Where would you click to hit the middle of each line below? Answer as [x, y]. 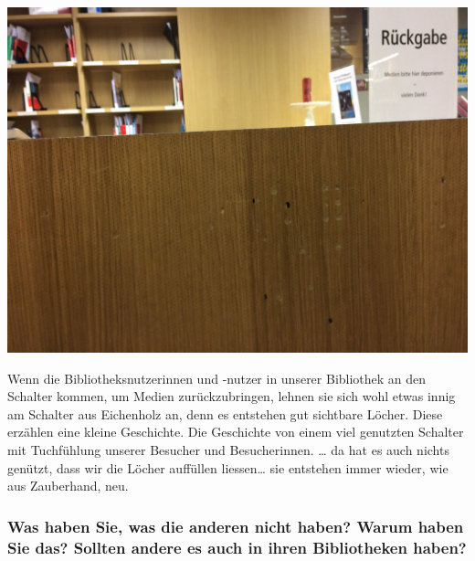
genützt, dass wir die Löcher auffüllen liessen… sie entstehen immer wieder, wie [228, 467]
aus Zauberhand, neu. [68, 486]
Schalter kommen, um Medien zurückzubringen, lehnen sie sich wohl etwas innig [232, 396]
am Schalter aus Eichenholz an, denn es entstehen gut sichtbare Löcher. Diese [225, 413]
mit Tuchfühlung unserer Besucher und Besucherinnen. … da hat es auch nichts [228, 449]
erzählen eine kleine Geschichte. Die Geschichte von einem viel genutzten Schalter [236, 432]
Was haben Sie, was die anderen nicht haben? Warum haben [236, 526]
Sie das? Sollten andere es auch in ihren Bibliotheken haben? [237, 547]
